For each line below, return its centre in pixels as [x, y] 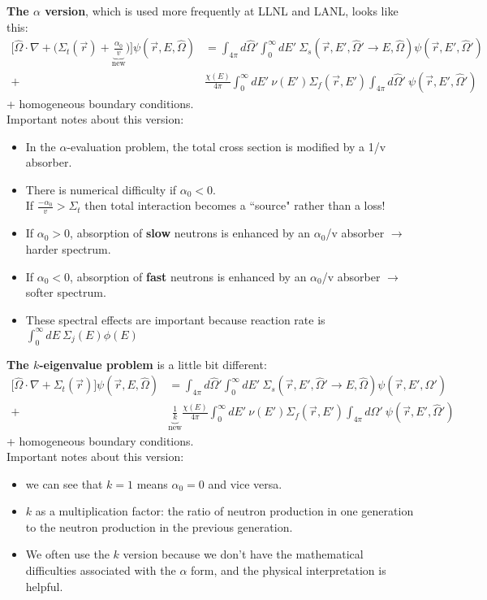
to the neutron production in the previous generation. [159, 526]
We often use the [67, 554]
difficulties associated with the [101, 570]
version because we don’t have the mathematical [243, 554]
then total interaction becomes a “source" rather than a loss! [235, 205]
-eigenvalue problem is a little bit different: [153, 364]
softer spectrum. [66, 292]
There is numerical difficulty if [101, 189]
